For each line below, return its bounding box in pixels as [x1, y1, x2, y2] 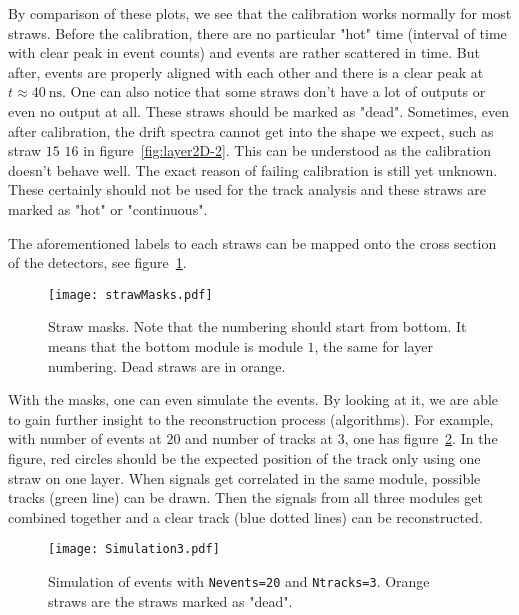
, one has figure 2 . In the [344, 428, 498, 449]
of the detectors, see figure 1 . [8, 252, 187, 273]
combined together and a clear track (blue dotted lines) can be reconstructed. [8, 506, 483, 527]
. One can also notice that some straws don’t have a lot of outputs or [62, 81, 486, 102]
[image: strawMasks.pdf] [48, 287, 213, 302]
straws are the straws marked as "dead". [48, 590, 293, 611]
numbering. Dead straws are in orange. [48, 355, 286, 376]
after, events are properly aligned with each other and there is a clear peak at [8, 61, 484, 82]
